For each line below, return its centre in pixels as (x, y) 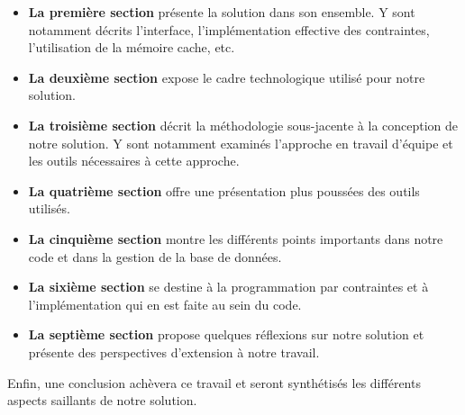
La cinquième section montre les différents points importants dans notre (236, 238)
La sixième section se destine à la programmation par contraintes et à (228, 287)
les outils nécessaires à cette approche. (134, 161)
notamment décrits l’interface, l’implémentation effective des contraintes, (229, 29)
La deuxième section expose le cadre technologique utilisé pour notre (227, 77)
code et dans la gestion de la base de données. (155, 256)
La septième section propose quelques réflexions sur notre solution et (226, 334)
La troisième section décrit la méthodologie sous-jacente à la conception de (243, 125)
